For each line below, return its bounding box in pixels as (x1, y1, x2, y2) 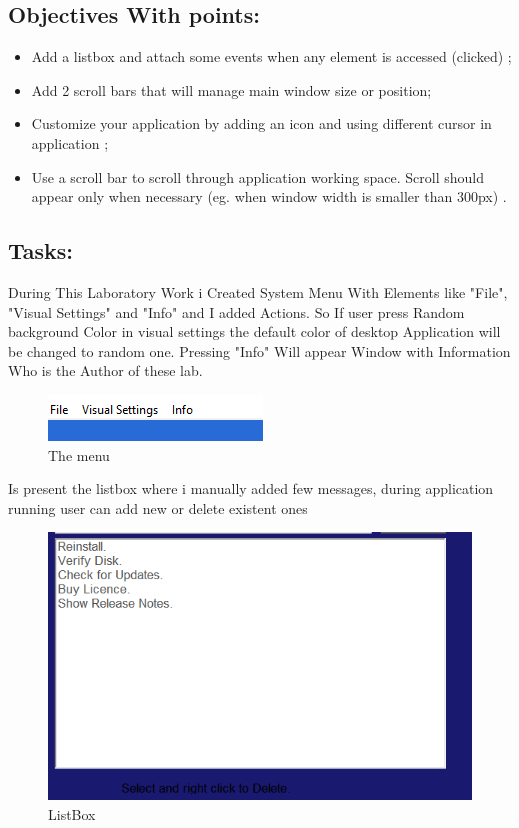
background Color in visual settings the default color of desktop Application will (8, 321, 501, 342)
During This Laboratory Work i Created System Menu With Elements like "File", (8, 281, 508, 302)
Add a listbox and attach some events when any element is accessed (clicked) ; (31, 46, 512, 67)
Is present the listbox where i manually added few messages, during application (8, 478, 494, 499)
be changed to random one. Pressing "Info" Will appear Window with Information (8, 340, 511, 361)
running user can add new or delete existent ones (8, 497, 308, 518)
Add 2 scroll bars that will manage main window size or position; (31, 79, 432, 100)
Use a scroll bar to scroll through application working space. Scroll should (31, 166, 484, 187)
